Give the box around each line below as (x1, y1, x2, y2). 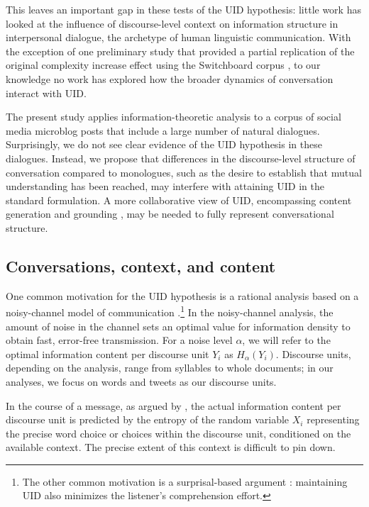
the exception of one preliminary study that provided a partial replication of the (6, 43, 355, 58)
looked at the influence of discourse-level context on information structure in (6, 16, 338, 30)
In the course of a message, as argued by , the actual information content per (6, 398, 341, 413)
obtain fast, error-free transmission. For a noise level (6, 333, 233, 347)
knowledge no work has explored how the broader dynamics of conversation (6, 71, 334, 86)
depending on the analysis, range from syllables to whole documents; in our (6, 360, 334, 375)
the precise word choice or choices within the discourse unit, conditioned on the (6, 425, 351, 440)
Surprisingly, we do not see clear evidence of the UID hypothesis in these (6, 137, 322, 152)
